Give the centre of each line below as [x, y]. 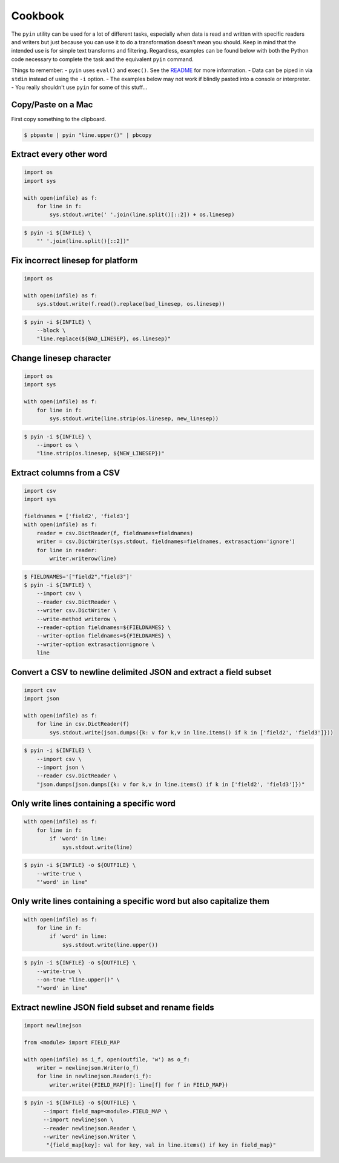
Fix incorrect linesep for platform [74, 260]
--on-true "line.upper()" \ [78, 980]
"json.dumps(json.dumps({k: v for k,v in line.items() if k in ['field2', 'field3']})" [171, 784]
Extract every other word [59, 154]
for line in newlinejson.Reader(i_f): [94, 1076]
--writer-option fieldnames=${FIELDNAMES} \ [104, 636]
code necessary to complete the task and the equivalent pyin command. [102, 59]
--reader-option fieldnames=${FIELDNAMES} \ [104, 627]
